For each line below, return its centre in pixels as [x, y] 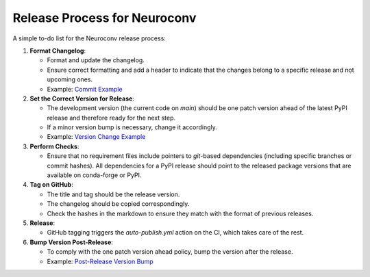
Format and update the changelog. [96, 60]
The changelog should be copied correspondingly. [118, 204]
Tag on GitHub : [51, 185]
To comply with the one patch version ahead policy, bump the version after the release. [170, 252]
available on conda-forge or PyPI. [94, 175]
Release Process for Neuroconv [104, 18]
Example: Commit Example [85, 89]
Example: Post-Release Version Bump [100, 261]
